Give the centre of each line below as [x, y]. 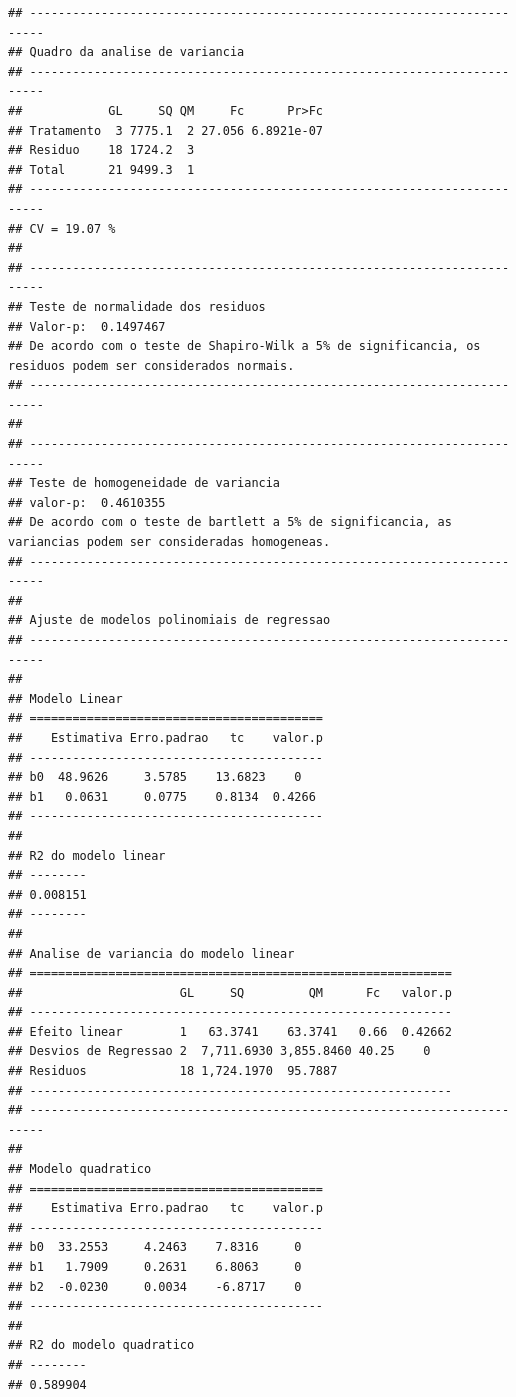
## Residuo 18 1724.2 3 [101, 150]
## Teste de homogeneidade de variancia [144, 483]
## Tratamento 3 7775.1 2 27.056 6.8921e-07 [165, 130]
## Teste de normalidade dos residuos [137, 306]
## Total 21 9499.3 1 [101, 169]
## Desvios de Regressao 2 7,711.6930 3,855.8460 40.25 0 [219, 1051]
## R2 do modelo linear [87, 855]
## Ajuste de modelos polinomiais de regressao [169, 620]
